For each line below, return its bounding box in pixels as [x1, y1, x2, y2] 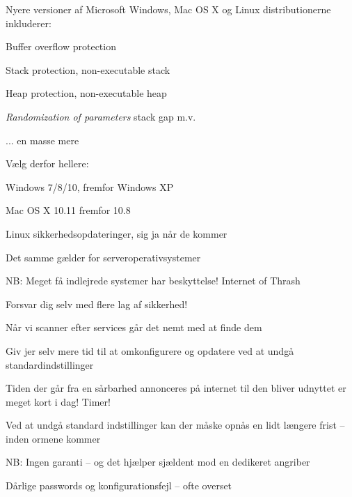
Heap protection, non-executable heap [6, 86, 167, 100]
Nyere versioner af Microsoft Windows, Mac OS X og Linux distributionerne [6, 2, 331, 16]
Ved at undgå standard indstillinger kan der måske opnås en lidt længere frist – [6, 418, 345, 432]
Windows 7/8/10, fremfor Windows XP [6, 179, 174, 194]
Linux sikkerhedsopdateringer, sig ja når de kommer [6, 226, 227, 240]
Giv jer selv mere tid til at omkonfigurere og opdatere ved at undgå [6, 343, 294, 358]
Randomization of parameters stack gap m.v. [6, 109, 196, 123]
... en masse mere [6, 132, 79, 147]
